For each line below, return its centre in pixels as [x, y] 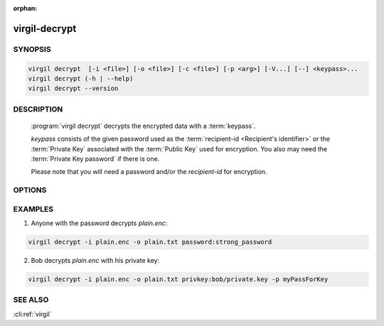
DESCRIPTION [38, 109]
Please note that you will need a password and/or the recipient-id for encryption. [149, 172]
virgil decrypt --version [73, 88]
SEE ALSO [31, 300]
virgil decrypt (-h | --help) [81, 78]
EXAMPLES [33, 209]
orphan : [25, 8]
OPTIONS [30, 190]
